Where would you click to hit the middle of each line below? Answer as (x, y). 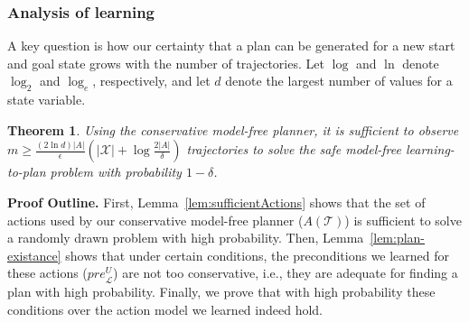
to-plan (27, 172)
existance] (34, 255)
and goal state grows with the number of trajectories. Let (166, 63)
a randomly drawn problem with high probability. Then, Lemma (186, 238)
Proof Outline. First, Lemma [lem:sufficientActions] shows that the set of (216, 202)
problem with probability (116, 172)
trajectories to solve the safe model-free (294, 149)
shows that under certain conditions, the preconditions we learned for (258, 255)
